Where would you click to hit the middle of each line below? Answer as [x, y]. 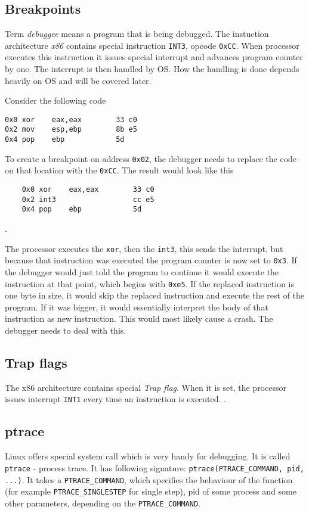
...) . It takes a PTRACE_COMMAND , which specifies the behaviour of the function [149, 479]
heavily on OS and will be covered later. [78, 80]
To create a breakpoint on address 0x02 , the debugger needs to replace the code [151, 158]
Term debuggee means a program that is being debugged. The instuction [137, 34]
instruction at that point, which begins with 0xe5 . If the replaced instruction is [149, 283]
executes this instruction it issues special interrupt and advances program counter [154, 57]
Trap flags [36, 362]
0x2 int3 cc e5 [88, 199]
